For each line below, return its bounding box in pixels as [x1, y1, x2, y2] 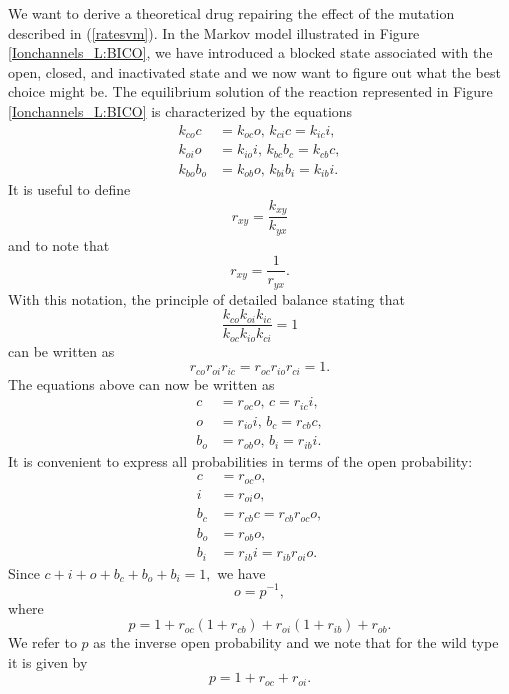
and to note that [8, 234, 110, 255]
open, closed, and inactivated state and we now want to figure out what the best [8, 61, 501, 82]
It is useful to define [8, 179, 131, 200]
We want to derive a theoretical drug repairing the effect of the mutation [8, 3, 455, 23]
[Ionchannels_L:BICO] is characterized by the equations [8, 100, 353, 121]
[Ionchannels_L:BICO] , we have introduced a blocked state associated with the [8, 42, 493, 63]
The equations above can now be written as [8, 373, 275, 394]
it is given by [8, 651, 88, 672]
